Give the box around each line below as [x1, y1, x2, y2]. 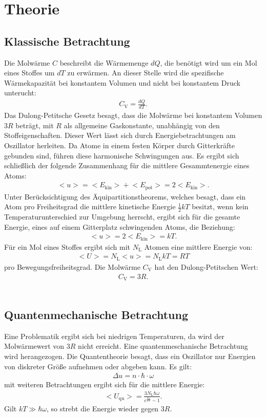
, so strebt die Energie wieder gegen [46, 403, 159, 414]
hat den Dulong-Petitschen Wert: [154, 261, 258, 272]
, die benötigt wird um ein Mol [160, 57, 257, 68]
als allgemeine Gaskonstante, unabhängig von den [64, 120, 220, 130]
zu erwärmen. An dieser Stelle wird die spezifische [67, 67, 224, 78]
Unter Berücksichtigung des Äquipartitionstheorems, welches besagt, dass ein [4, 191, 246, 202]
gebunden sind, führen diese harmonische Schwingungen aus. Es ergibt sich [4, 150, 239, 161]
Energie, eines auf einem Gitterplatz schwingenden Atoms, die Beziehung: [4, 221, 235, 232]
